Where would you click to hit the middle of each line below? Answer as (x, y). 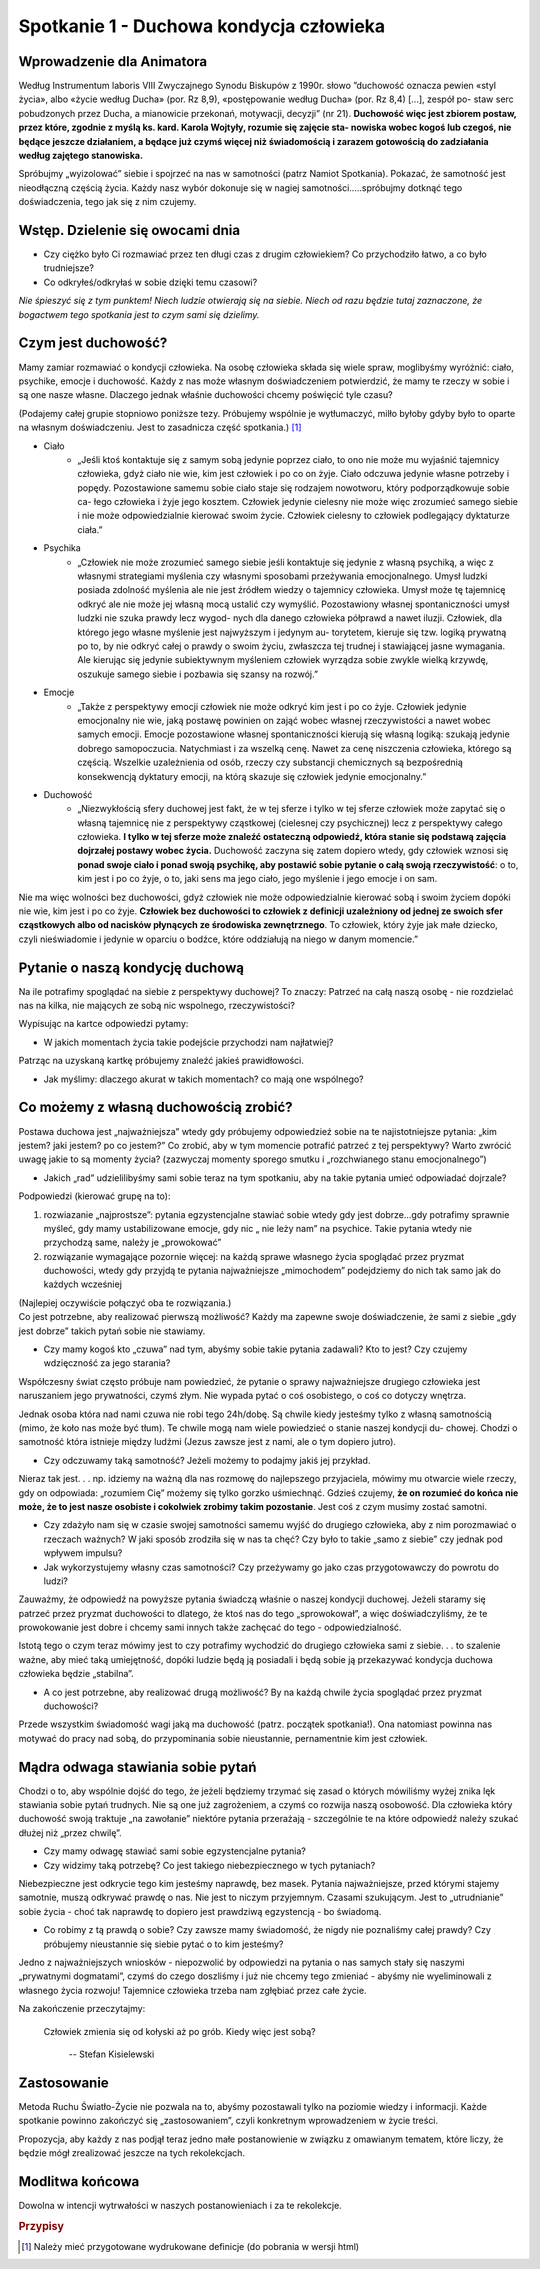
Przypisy (41, 2226)
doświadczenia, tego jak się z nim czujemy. (107, 202)
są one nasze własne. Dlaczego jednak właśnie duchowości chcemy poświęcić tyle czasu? (206, 395)
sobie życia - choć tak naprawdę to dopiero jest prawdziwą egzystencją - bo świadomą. (200, 1911)
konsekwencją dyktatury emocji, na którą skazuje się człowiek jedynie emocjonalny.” (252, 776)
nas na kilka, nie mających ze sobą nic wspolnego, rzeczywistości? (156, 1006)
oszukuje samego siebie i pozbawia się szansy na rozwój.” (198, 674)
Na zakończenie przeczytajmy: (82, 2009)
